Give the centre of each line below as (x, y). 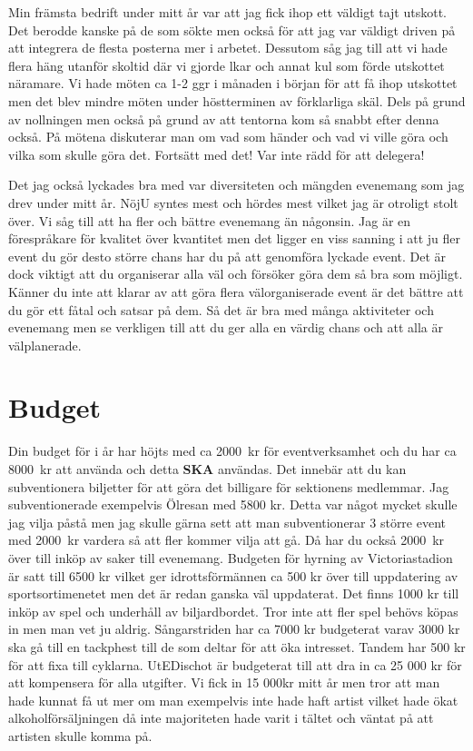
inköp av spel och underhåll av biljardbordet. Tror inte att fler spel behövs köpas (233, 611)
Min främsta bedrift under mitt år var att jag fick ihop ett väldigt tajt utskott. (228, 12)
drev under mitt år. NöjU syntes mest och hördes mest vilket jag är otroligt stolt (233, 202)
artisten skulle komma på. (80, 735)
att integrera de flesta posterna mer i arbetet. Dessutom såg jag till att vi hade (228, 48)
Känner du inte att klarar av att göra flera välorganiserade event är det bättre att (236, 291)
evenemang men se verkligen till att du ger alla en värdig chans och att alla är (226, 327)
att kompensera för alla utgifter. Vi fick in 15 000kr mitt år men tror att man (224, 682)
